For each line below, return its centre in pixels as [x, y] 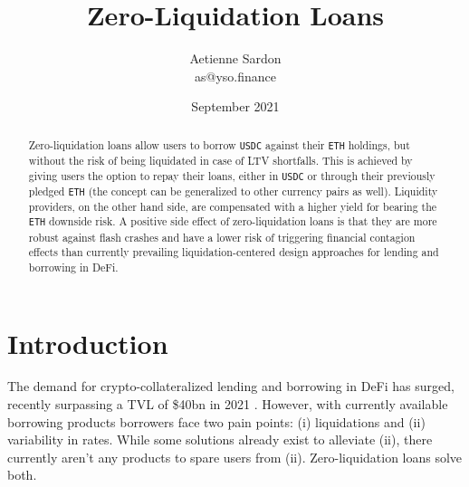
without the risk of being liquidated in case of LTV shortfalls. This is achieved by [220, 160]
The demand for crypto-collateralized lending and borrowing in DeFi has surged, [231, 386]
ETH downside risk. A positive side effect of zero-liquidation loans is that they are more [233, 221]
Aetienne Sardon [235, 58]
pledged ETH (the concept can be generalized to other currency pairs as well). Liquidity [233, 191]
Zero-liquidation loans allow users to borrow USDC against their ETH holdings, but [219, 144]
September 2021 [235, 106]
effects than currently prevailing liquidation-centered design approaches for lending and [234, 252]
